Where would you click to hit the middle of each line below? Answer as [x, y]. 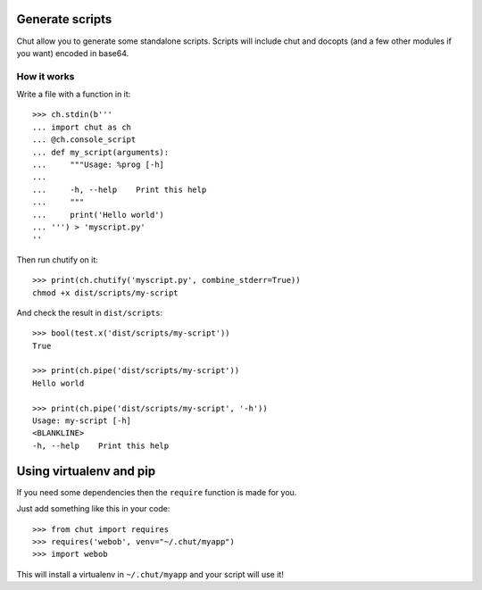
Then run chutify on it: [57, 260]
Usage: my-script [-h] [82, 421]
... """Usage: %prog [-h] [99, 165]
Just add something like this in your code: [93, 509]
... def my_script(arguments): [101, 152]
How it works [46, 76]
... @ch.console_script [84, 140]
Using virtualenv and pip [86, 471]
